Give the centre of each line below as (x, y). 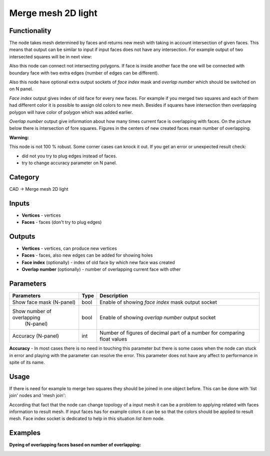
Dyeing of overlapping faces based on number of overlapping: (75, 445)
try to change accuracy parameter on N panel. (69, 163)
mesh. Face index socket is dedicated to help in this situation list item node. (87, 419)
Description (114, 296)
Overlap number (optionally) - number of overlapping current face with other (101, 269)
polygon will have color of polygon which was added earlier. (71, 112)
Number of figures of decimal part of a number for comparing (172, 333)
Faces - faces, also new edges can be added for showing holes (87, 255)
